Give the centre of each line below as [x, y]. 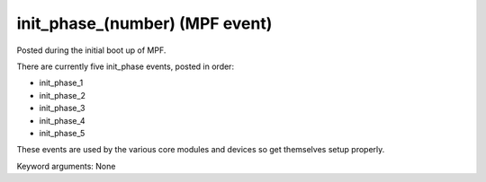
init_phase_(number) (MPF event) [144, 23]
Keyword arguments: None [66, 166]
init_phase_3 [62, 108]
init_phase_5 [62, 133]
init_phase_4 [62, 120]
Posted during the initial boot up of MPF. [91, 50]
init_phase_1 [61, 83]
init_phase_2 [62, 95]
